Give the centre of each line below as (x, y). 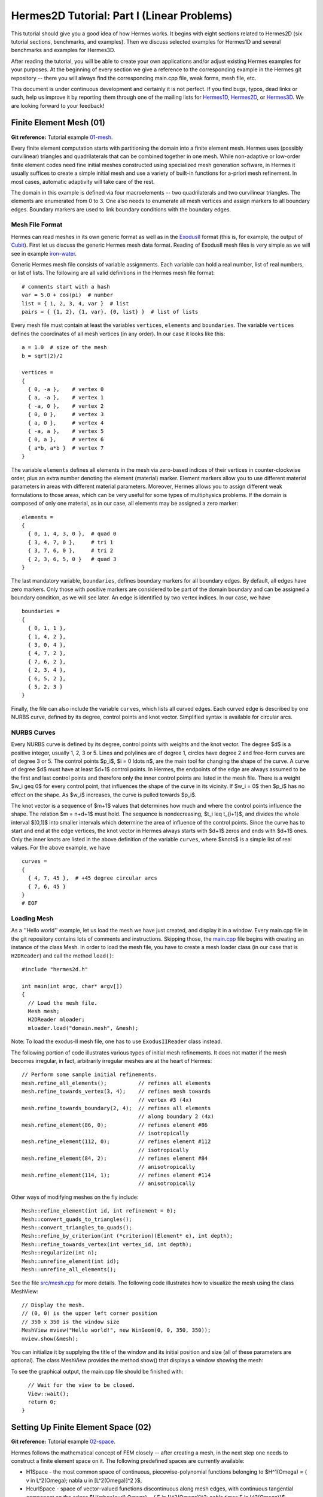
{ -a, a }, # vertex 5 (66, 431)
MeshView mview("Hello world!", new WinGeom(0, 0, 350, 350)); (116, 1330)
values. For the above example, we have (61, 847)
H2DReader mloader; (56, 1020)
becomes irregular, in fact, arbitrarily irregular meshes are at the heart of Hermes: (112, 1060)
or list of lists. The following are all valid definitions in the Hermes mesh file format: (113, 273)
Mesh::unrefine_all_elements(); (69, 1269)
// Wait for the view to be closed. (82, 1385)
